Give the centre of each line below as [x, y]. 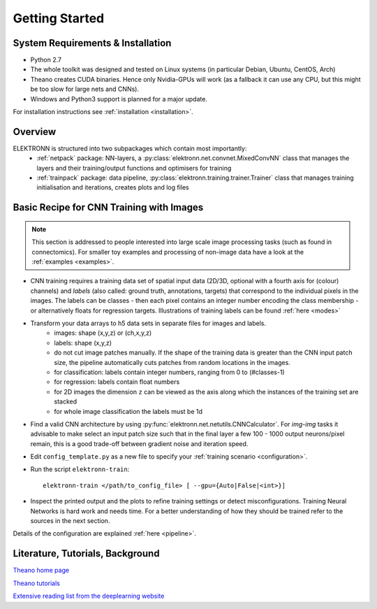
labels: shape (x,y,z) [83, 343]
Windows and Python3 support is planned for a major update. [119, 99]
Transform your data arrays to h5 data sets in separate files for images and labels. [148, 323]
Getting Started [59, 18]
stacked [66, 401]
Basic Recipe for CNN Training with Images [108, 207]
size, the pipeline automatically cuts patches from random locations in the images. [172, 362]
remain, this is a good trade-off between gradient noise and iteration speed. [139, 443]
